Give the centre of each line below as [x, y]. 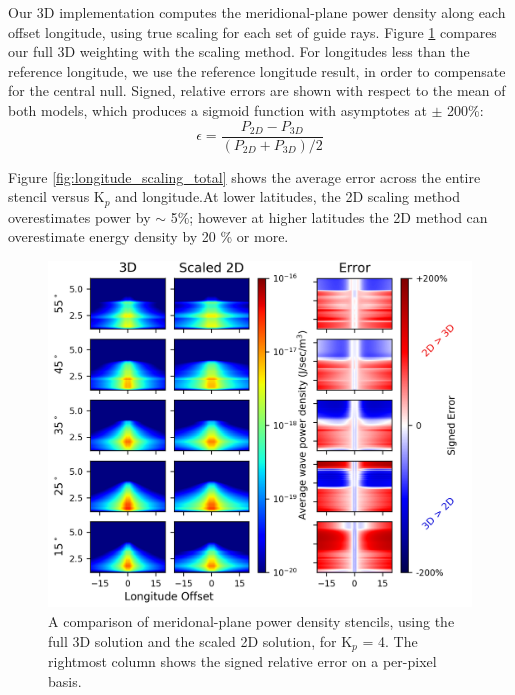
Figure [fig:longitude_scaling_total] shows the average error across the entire [244, 176]
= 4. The [390, 640]
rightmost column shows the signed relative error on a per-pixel [242, 661]
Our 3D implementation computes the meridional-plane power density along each [257, 12]
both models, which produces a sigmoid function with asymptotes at [217, 109]
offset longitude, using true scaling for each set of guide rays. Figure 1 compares [252, 31]
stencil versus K [56, 196]
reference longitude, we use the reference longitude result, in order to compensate [257, 70]
